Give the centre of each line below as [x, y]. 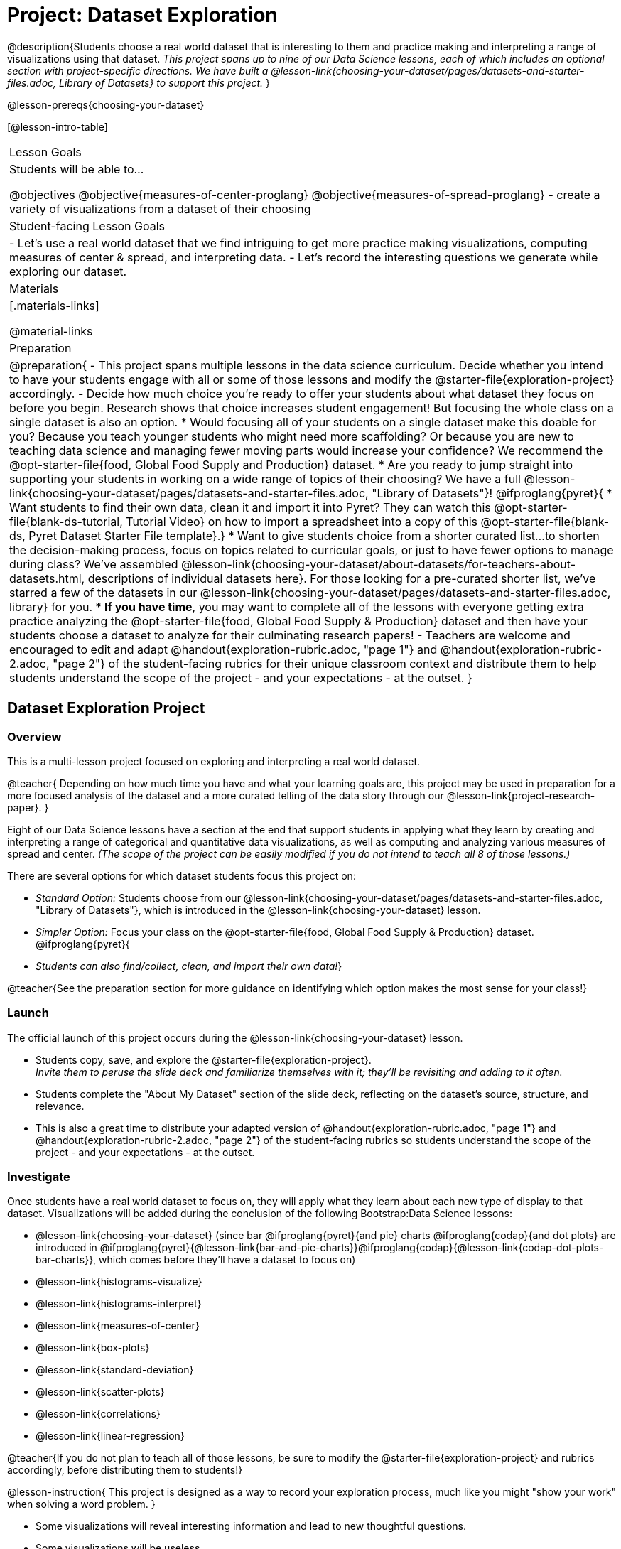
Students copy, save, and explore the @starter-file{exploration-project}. [204, 1059]
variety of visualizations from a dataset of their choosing [160, 209]
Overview [34, 736]
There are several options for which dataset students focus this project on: [182, 875]
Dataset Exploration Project [106, 708]
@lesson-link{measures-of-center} [118, 1326]
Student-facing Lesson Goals [87, 226]
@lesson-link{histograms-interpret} [119, 1304]
